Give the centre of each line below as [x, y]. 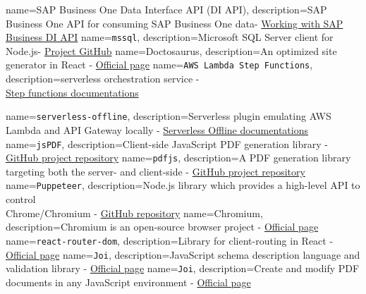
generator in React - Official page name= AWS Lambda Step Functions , [159, 65]
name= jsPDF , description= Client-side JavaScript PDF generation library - [167, 143]
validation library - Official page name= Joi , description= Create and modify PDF [183, 268]
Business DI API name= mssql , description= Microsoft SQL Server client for [170, 37]
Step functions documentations [72, 92]
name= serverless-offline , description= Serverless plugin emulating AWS [169, 116]
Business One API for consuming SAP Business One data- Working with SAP [175, 23]
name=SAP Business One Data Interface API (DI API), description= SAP [166, 9]
